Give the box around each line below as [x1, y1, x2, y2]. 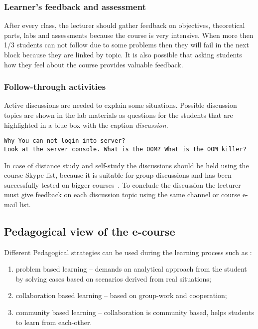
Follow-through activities [4, 80, 106, 93]
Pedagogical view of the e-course [4, 223, 175, 239]
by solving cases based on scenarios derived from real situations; [15, 273, 211, 284]
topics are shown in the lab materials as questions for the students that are [4, 110, 233, 120]
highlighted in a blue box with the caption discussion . [4, 119, 168, 130]
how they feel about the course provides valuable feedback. [4, 59, 183, 69]
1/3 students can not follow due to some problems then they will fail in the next [4, 39, 249, 50]
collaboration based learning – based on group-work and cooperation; [15, 290, 227, 301]
